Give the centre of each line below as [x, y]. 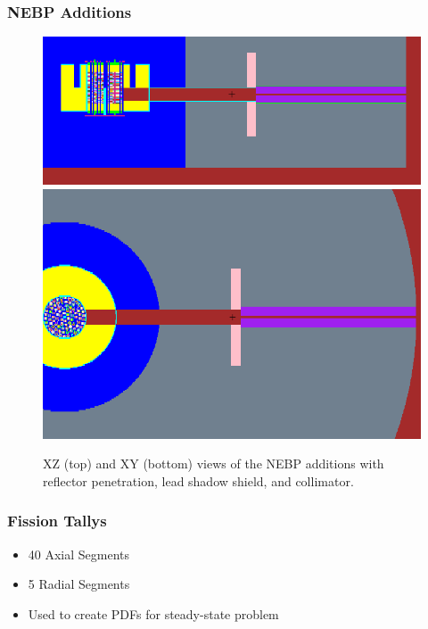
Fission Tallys [57, 521]
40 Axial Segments [79, 554]
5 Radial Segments [79, 584]
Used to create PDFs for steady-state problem [153, 613]
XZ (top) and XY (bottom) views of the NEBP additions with [214, 463]
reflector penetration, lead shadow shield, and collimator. [198, 480]
